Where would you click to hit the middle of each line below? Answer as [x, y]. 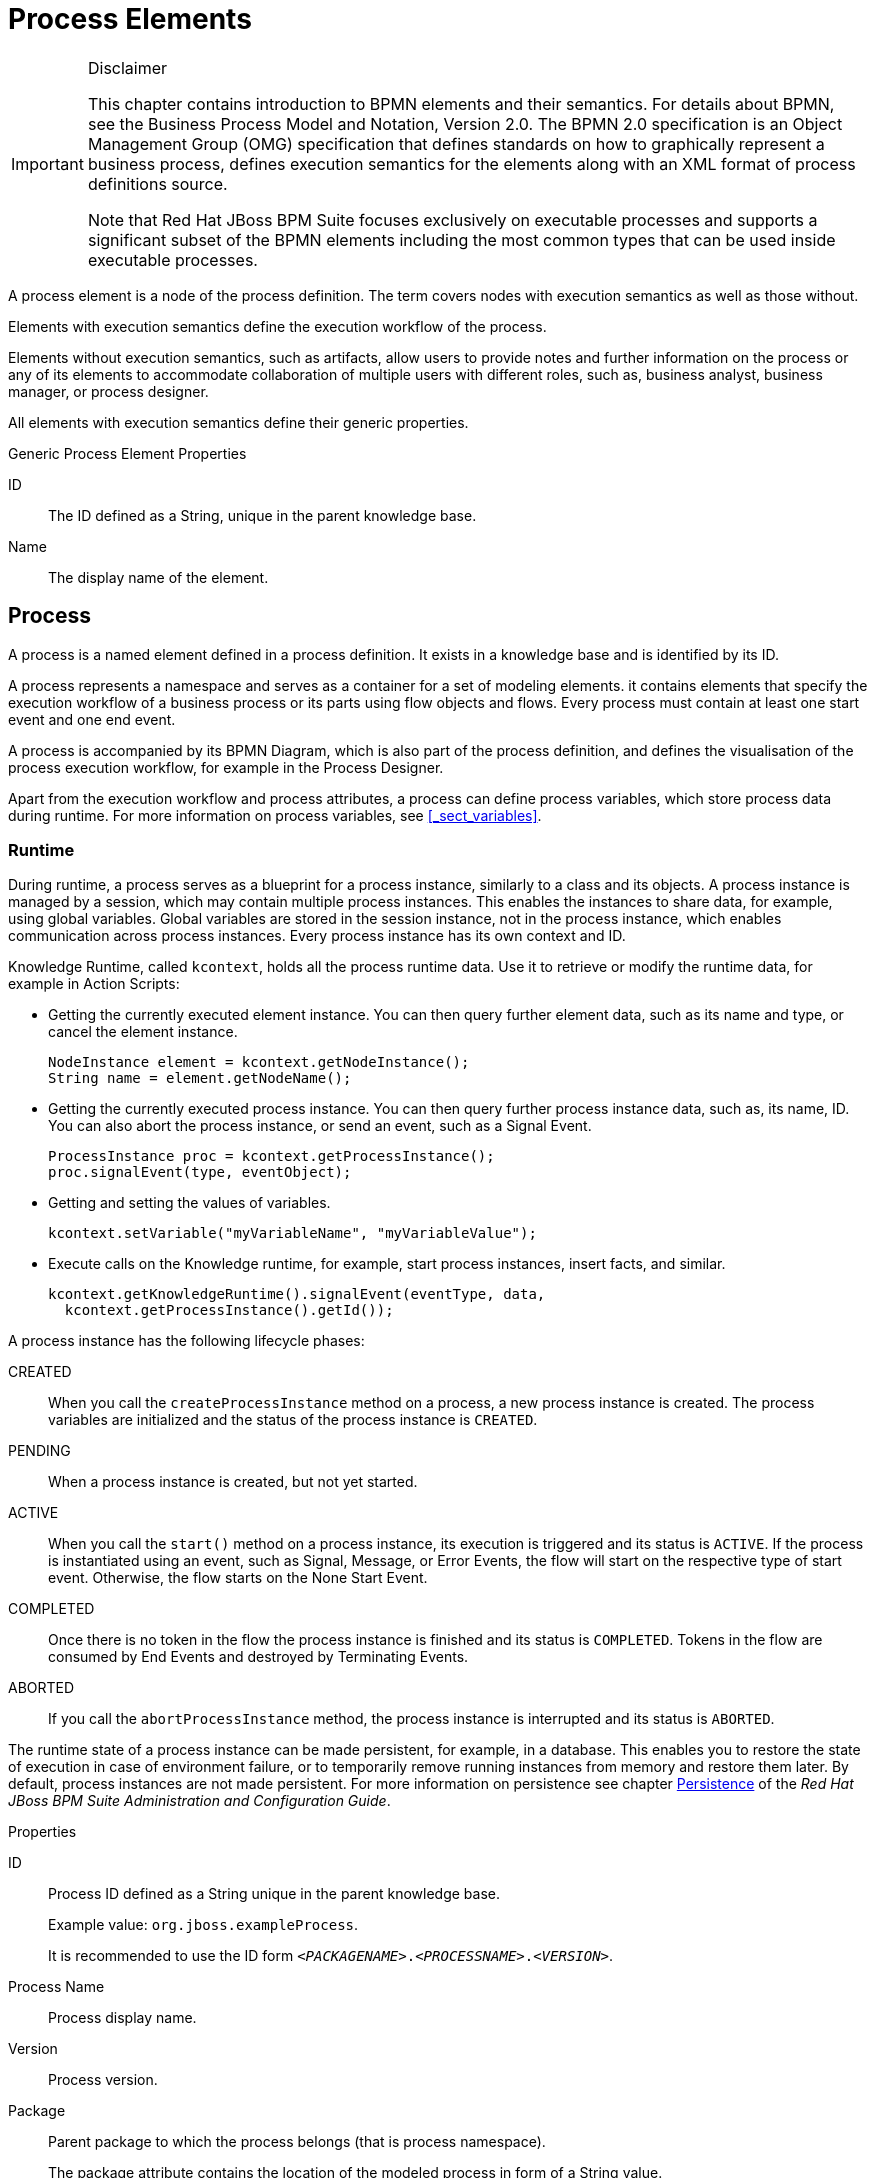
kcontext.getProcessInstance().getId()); [229, 1310]
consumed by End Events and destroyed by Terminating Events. [258, 1657]
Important [47, 163]
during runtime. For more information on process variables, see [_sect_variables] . [275, 815]
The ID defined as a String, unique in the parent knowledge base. [262, 515]
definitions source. [157, 183]
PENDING [39, 1451]
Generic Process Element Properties [127, 453]
